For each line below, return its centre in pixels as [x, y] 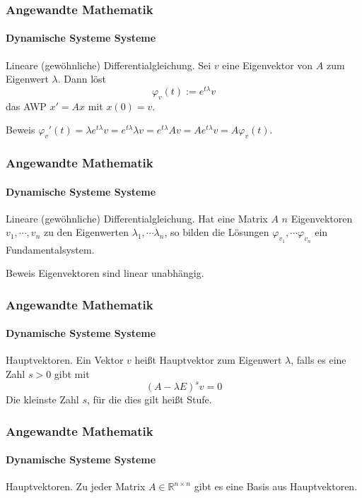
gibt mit [72, 373]
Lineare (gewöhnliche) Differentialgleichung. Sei [109, 65]
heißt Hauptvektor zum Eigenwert [208, 360]
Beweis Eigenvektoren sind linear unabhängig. [105, 273]
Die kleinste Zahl [42, 399]
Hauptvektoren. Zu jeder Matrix [76, 486]
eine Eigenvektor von [268, 65]
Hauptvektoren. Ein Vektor [65, 360]
